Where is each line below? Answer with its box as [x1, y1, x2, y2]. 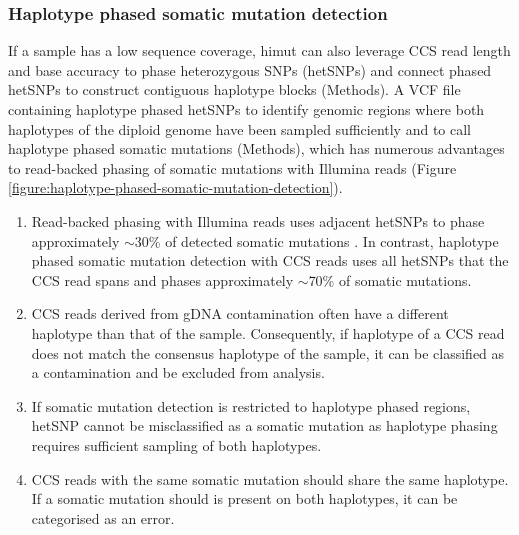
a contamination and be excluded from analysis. [31, 362, 325, 383]
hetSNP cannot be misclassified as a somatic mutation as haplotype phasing [31, 415, 498, 436]
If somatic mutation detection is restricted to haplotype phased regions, [31, 395, 471, 416]
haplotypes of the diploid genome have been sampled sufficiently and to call [8, 118, 472, 139]
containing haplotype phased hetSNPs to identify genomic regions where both [8, 99, 485, 119]
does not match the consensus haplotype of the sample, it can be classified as [31, 342, 505, 363]
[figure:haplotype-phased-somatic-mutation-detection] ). [8, 177, 343, 198]
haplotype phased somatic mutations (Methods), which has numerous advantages [8, 138, 505, 159]
